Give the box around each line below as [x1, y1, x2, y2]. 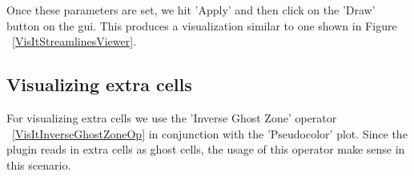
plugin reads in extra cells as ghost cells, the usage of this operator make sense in [6, 141, 405, 158]
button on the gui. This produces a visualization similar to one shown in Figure [6, 17, 397, 34]
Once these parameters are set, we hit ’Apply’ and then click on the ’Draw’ [6, 2, 376, 18]
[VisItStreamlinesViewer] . [12, 33, 137, 50]
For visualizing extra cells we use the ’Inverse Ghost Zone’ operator [6, 109, 337, 126]
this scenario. [6, 156, 71, 173]
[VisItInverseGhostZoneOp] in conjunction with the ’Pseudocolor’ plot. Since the [12, 125, 408, 142]
